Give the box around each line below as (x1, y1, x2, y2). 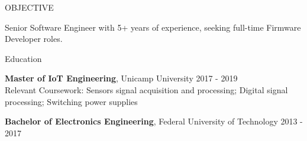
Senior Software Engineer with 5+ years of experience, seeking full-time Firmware (5, 21, 301, 33)
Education (5, 52, 42, 64)
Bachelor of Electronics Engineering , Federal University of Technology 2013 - (5, 115, 303, 127)
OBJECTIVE (5, 1, 54, 13)
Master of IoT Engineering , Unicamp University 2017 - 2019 (5, 72, 238, 84)
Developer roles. (5, 32, 63, 45)
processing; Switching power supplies (5, 95, 138, 107)
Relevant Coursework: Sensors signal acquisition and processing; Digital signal (5, 83, 288, 96)
